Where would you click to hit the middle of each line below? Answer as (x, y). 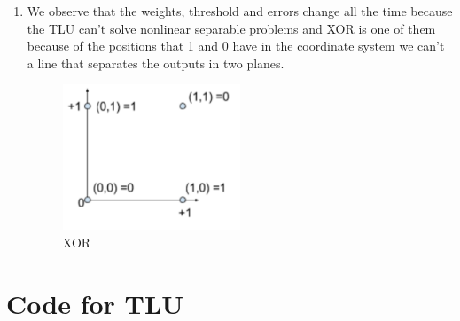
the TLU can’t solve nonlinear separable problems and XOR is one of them (231, 28)
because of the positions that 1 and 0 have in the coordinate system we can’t (236, 46)
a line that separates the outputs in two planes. (156, 63)
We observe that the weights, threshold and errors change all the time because (240, 11)
